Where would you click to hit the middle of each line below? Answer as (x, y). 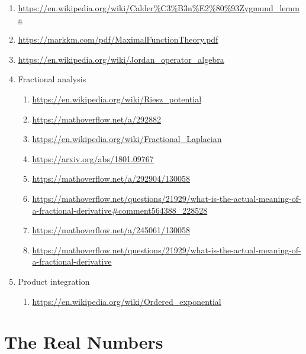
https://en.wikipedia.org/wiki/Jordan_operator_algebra (121, 59)
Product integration (54, 281)
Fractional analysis (52, 79)
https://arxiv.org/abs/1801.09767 (93, 158)
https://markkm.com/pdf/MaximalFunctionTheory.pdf (118, 39)
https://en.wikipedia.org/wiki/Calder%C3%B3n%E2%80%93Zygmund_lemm (159, 8)
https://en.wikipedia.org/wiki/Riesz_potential (117, 99)
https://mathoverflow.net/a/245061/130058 (111, 230)
